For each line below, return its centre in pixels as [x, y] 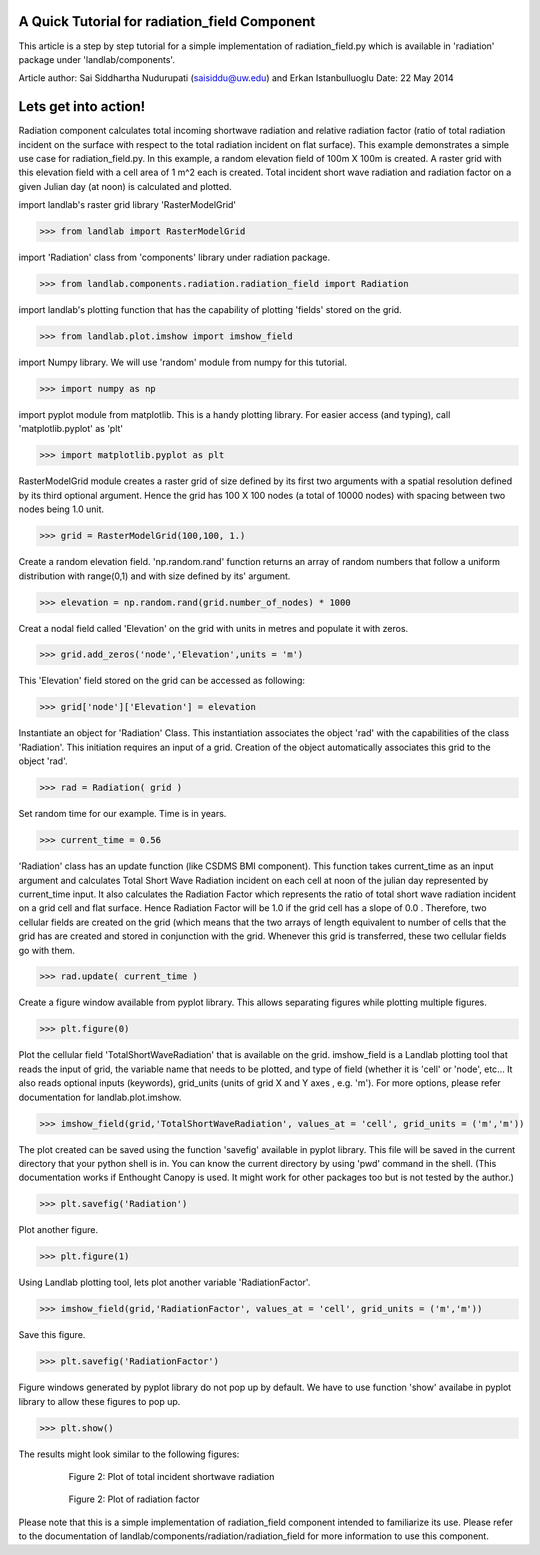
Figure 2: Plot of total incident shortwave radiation [171, 1476]
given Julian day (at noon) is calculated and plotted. [125, 186]
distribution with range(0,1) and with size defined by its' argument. [154, 576]
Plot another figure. [58, 1230]
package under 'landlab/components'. [96, 59]
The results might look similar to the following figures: [129, 1454]
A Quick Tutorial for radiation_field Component [167, 21]
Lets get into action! [82, 106]
